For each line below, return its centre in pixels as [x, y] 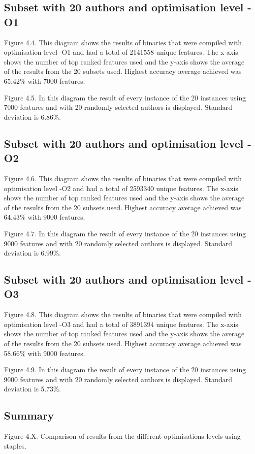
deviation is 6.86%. [32, 116]
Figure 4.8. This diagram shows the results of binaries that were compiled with [123, 314]
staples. [15, 445]
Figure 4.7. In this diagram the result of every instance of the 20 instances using [125, 233]
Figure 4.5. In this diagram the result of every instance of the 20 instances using [125, 97]
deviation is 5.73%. [32, 389]
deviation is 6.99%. [32, 253]
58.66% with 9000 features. [45, 353]
